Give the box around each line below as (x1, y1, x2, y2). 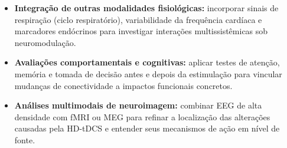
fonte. (14, 133, 35, 146)
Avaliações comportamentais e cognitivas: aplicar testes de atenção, (14, 56, 280, 68)
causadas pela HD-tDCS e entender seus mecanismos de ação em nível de (14, 122, 280, 134)
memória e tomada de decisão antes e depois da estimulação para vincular (14, 67, 282, 80)
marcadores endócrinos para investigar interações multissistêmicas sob (14, 25, 268, 37)
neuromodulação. (14, 36, 76, 48)
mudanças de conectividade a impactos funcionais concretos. (14, 79, 233, 91)
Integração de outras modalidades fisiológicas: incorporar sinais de (14, 2, 279, 14)
